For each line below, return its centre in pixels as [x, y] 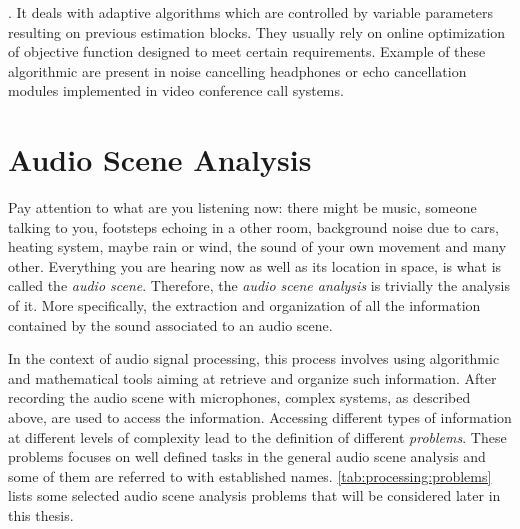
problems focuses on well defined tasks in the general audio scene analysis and [247, 456]
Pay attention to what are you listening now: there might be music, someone [242, 207]
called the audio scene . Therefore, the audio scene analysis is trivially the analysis [259, 285]
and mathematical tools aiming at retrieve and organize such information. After [252, 377]
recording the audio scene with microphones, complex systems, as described [239, 397]
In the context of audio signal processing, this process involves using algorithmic [254, 358]
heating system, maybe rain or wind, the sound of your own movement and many [257, 246]
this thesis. [41, 515]
